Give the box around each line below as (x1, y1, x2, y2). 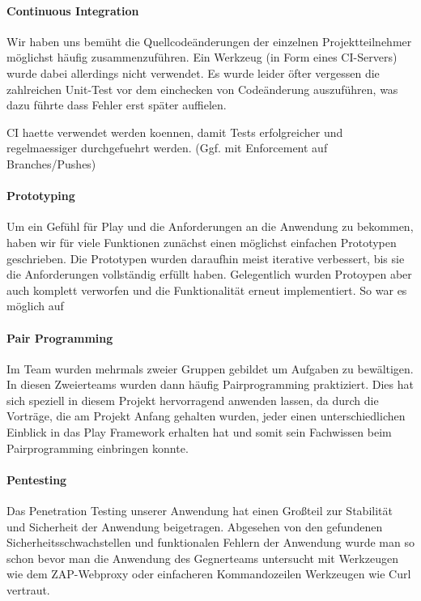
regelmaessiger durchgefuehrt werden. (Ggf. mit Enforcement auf (6, 139, 328, 156)
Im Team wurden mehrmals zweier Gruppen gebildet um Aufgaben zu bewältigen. (6, 360, 414, 377)
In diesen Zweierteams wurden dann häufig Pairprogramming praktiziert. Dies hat (6, 376, 414, 393)
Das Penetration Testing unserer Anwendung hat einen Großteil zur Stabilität (6, 502, 393, 519)
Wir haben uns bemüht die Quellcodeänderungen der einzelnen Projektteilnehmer (6, 32, 412, 49)
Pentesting (6, 471, 67, 488)
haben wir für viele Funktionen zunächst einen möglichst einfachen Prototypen (6, 233, 397, 250)
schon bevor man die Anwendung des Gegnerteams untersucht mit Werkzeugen (6, 549, 398, 566)
